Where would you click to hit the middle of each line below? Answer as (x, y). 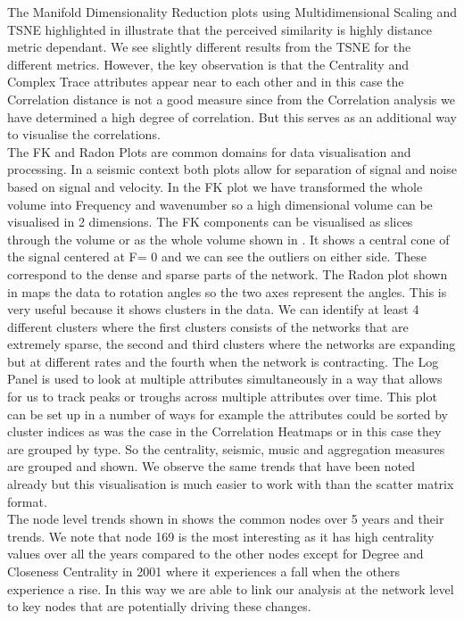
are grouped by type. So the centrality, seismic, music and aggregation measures (226, 448)
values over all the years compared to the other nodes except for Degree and (215, 554)
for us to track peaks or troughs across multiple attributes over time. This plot (222, 397)
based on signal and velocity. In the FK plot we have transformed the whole (215, 186)
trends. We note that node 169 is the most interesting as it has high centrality (221, 536)
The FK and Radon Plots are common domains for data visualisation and (209, 151)
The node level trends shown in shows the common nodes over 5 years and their (226, 519)
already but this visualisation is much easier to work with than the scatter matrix (231, 484)
